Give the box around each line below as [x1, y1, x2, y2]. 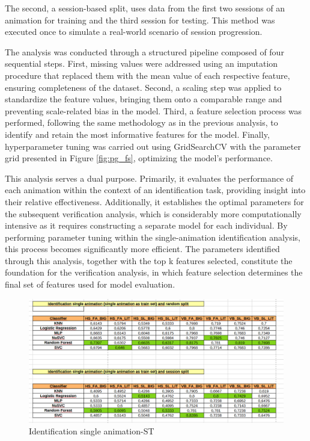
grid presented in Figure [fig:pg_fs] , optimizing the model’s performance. [5, 152, 273, 164]
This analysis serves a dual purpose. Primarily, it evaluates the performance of [5, 171, 294, 184]
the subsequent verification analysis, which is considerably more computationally [5, 207, 302, 220]
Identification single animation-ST [29, 425, 154, 437]
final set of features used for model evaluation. [5, 278, 175, 291]
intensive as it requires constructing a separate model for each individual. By [5, 219, 288, 232]
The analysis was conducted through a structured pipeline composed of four [5, 45, 284, 58]
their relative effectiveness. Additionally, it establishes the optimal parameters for [5, 195, 304, 208]
